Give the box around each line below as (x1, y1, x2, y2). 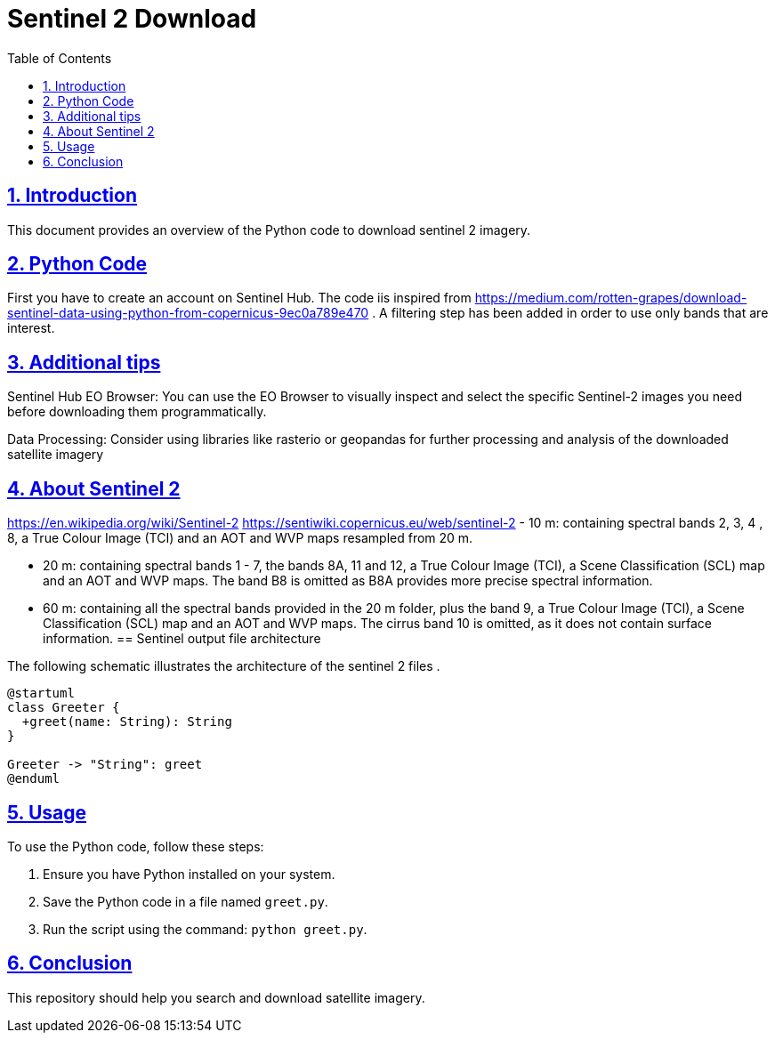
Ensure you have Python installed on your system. (43, 866, 335, 882)
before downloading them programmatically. (7, 404, 267, 420)
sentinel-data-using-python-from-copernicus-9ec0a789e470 (7, 305, 369, 321)
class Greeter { (7, 700, 120, 715)
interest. (7, 320, 55, 336)
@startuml (7, 686, 75, 701)
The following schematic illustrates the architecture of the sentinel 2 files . (7, 658, 440, 674)
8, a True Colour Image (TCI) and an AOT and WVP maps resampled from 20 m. (7, 530, 473, 546)
